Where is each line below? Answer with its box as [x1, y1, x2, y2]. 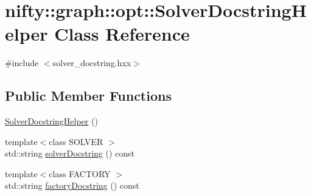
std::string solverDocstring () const [5, 147, 135, 160]
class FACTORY [49, 167, 111, 180]
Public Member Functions [5, 86, 172, 105]
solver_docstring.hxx [52, 56, 131, 69]
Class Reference [54, 21, 190, 46]
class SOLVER [49, 135, 103, 147]
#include [5, 56, 39, 69]
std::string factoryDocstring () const [5, 179, 139, 192]
